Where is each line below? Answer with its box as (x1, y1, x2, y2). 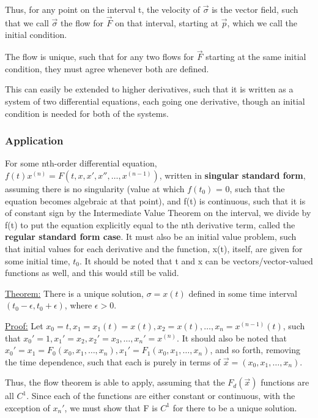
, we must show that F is (64, 401, 158, 414)
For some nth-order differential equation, (5, 157, 157, 170)
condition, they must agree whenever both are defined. (5, 62, 209, 75)
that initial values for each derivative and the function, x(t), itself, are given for (5, 242, 303, 255)
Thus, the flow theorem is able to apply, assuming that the (5, 376, 225, 389)
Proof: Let (5, 319, 43, 332)
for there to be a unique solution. (172, 401, 297, 414)
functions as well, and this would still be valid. (5, 266, 179, 279)
